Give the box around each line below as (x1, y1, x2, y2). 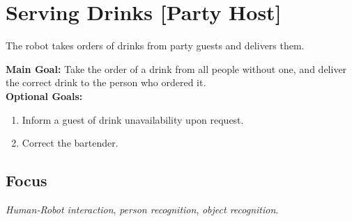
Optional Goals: (6, 88, 83, 103)
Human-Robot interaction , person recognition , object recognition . (6, 202, 279, 216)
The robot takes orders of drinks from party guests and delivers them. (6, 38, 305, 53)
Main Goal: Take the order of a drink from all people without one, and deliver (6, 61, 347, 76)
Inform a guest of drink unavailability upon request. (22, 112, 244, 126)
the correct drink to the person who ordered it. (6, 75, 206, 90)
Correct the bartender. (22, 136, 118, 150)
